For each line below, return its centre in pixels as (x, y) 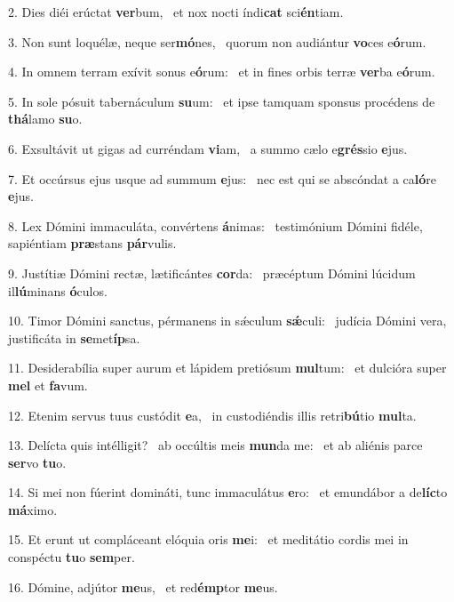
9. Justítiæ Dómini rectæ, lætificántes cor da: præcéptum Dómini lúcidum (212, 273)
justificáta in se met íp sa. (74, 337)
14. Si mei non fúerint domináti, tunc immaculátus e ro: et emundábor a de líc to (228, 492)
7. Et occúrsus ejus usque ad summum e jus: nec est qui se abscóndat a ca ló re (223, 178)
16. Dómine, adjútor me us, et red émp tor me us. (143, 586)
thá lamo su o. (45, 119)
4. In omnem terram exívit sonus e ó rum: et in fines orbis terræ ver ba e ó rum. (222, 72)
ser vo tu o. (37, 462)
